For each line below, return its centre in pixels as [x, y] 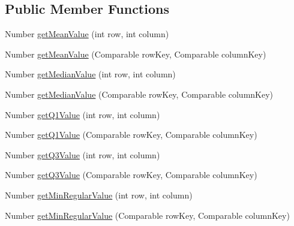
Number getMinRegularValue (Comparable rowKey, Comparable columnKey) [147, 215]
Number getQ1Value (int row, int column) [82, 114]
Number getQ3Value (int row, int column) [82, 154]
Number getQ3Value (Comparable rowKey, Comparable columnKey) [131, 175]
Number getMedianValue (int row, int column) [90, 74]
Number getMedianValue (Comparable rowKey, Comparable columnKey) [139, 94]
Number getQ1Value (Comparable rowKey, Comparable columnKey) [131, 135]
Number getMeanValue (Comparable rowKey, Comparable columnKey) [136, 54]
